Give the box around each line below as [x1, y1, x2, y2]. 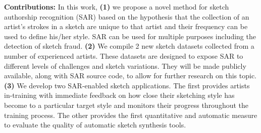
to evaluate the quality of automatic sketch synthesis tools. [4, 119, 186, 130]
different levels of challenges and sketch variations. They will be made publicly [4, 60, 246, 71]
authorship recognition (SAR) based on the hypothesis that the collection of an [4, 11, 249, 22]
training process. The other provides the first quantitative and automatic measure [4, 109, 257, 120]
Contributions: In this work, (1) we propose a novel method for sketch [4, 2, 229, 12]
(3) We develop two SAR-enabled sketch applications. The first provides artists [4, 80, 250, 90]
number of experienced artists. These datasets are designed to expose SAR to [4, 50, 243, 61]
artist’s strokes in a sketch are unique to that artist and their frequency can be [4, 21, 248, 32]
